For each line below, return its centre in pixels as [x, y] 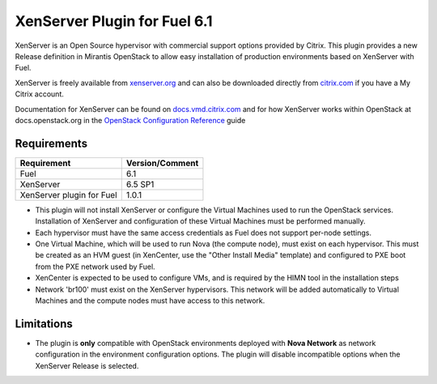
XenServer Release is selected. [87, 365]
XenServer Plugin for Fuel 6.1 [114, 21]
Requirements [51, 143]
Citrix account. [39, 94]
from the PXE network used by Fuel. [95, 267]
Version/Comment [162, 163]
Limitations [44, 324]
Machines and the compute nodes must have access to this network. [150, 301]
